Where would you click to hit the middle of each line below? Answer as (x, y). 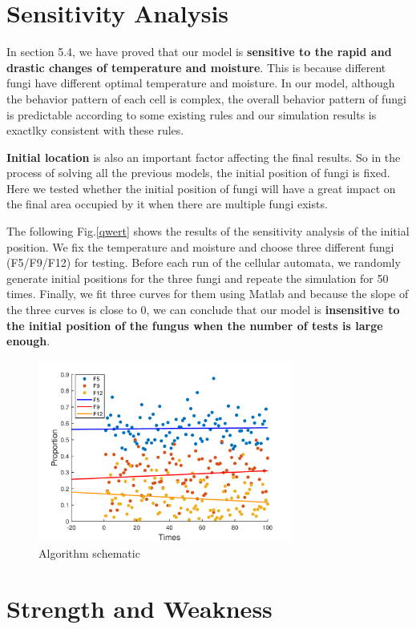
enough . (28, 341)
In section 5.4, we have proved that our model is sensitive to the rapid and (199, 52)
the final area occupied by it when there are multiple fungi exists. (167, 204)
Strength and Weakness (139, 608)
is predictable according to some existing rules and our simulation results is (192, 114)
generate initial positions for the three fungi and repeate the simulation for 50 (198, 278)
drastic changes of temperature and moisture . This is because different (196, 67)
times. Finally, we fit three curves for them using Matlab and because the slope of (208, 294)
